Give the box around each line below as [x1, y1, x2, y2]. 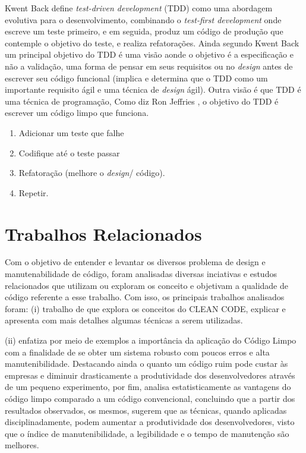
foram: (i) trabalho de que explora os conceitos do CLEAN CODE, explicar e [5, 302, 286, 314]
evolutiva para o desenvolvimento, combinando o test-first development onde [5, 13, 282, 26]
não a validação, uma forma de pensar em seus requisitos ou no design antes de [5, 59, 293, 72]
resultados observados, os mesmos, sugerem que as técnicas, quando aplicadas [5, 404, 287, 416]
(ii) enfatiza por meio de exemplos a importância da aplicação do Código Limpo [5, 334, 296, 346]
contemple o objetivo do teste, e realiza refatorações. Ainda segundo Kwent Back [5, 36, 299, 49]
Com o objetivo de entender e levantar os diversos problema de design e [5, 256, 266, 268]
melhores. [5, 439, 39, 451]
